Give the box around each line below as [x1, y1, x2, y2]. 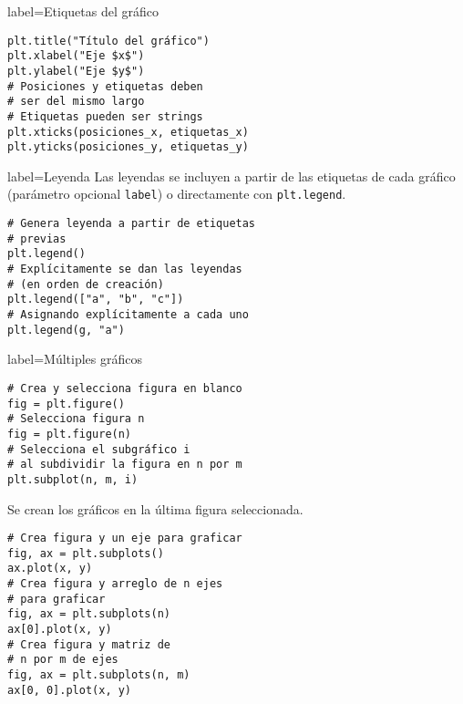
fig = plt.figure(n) [7, 427, 132, 440]
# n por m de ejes [7, 653, 118, 667]
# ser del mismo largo [7, 95, 145, 109]
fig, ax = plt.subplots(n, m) [7, 668, 190, 682]
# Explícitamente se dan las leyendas [7, 263, 242, 276]
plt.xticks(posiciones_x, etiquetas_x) [7, 125, 249, 139]
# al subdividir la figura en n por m [7, 458, 242, 471]
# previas [7, 232, 67, 245]
